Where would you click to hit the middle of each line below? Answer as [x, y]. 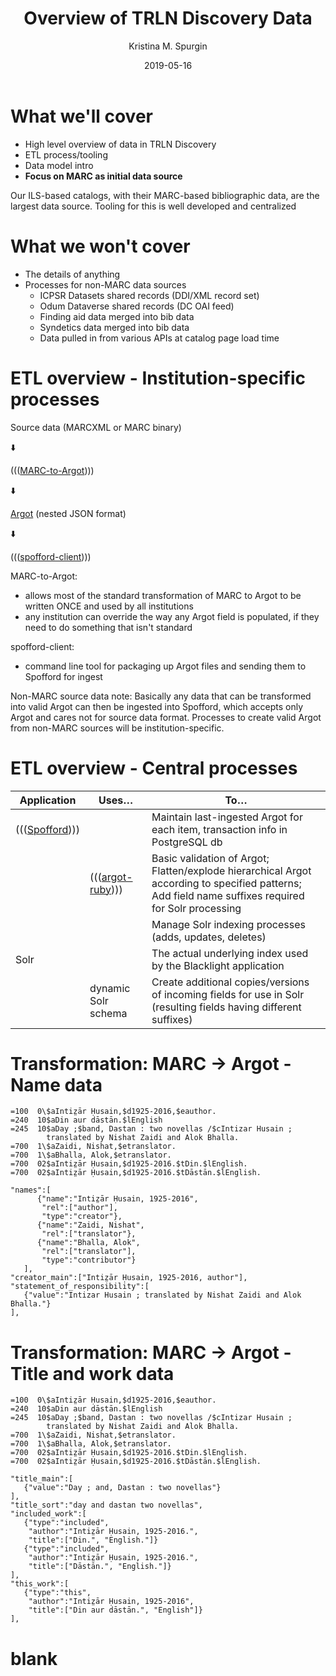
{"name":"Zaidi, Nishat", [90, 1225]
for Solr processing [196, 908]
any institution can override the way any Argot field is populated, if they [172, 616]
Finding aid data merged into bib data [117, 316]
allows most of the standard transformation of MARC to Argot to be [163, 595]
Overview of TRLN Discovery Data [168, 18]
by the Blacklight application [218, 965]
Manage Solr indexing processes [228, 924]
